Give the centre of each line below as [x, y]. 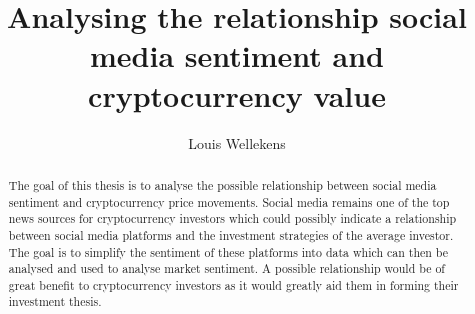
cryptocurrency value [237, 94]
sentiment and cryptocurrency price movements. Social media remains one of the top [229, 201]
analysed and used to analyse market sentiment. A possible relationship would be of [226, 268]
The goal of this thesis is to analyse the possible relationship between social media [222, 184]
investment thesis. [55, 301]
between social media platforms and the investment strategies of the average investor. [231, 234]
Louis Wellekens [237, 142]
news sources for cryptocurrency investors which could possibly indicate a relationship [232, 218]
